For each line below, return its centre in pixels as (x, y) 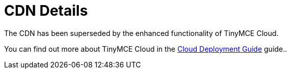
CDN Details (46, 11)
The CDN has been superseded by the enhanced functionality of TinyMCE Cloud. (141, 33)
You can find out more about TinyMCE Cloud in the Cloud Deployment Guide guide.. (146, 49)
